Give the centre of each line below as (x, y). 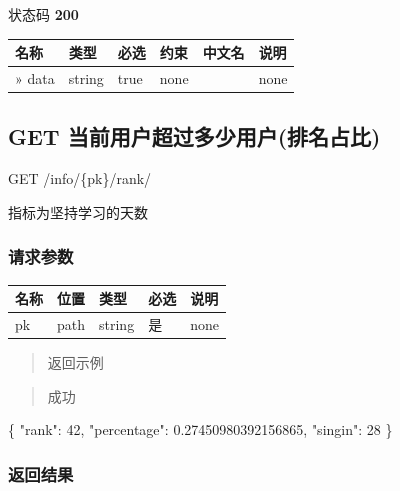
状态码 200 (43, 14)
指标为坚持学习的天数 (78, 211)
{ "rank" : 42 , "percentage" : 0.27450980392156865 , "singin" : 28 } (200, 429)
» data (35, 77)
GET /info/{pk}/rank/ (80, 178)
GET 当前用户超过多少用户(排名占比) (194, 136)
